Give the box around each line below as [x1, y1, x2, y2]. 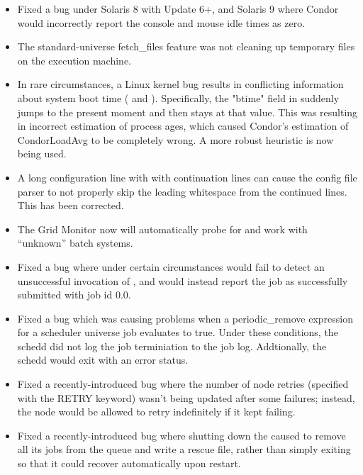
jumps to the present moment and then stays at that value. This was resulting [17, 104, 358, 119]
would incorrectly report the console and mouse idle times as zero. [17, 15, 306, 30]
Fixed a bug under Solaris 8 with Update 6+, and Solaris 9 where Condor [17, 1, 339, 16]
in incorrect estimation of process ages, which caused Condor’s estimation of [17, 118, 349, 133]
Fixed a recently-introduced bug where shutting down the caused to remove [17, 428, 346, 442]
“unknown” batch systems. [17, 235, 133, 250]
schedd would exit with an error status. [17, 352, 189, 367]
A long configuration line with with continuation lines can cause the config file [17, 169, 357, 184]
